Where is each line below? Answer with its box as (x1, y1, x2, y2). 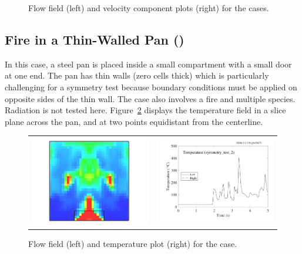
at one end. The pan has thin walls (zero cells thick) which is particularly (5, 69, 269, 82)
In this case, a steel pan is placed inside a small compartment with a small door (5, 57, 292, 70)
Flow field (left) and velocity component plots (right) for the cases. (28, 2, 269, 13)
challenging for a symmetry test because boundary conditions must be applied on (5, 80, 297, 93)
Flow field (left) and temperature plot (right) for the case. (28, 237, 237, 249)
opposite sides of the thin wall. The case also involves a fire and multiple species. (5, 92, 296, 104)
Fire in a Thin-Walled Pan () (5, 30, 184, 48)
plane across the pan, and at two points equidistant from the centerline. (5, 115, 263, 127)
